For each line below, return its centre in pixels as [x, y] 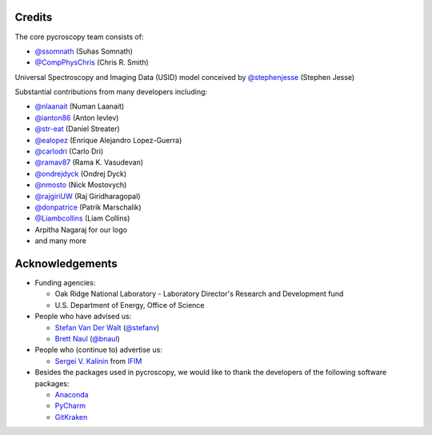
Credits [34, 17]
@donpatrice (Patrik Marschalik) [88, 207]
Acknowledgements [66, 263]
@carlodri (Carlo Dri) [69, 151]
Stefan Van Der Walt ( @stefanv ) [107, 327]
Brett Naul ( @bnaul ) [87, 339]
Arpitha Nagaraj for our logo [81, 229]
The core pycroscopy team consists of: [79, 37]
